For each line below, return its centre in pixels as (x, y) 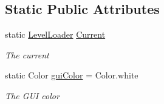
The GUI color (32, 95)
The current (27, 54)
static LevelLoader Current (55, 34)
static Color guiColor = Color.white (72, 75)
